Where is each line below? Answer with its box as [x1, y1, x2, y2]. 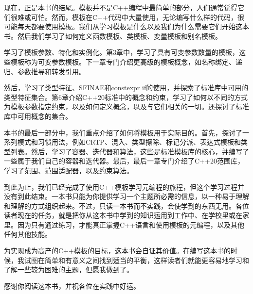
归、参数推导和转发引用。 [4, 66, 86, 76]
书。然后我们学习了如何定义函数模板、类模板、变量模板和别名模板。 [4, 31, 222, 41]
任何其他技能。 [4, 229, 52, 239]
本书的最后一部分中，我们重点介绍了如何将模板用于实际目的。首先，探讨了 [4, 127, 242, 137]
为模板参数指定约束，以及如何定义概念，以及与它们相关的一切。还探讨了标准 [4, 101, 249, 112]
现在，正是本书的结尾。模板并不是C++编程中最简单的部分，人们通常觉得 [4, 2, 237, 12]
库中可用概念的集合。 [4, 111, 72, 121]
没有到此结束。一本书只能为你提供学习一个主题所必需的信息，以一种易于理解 [4, 191, 249, 201]
